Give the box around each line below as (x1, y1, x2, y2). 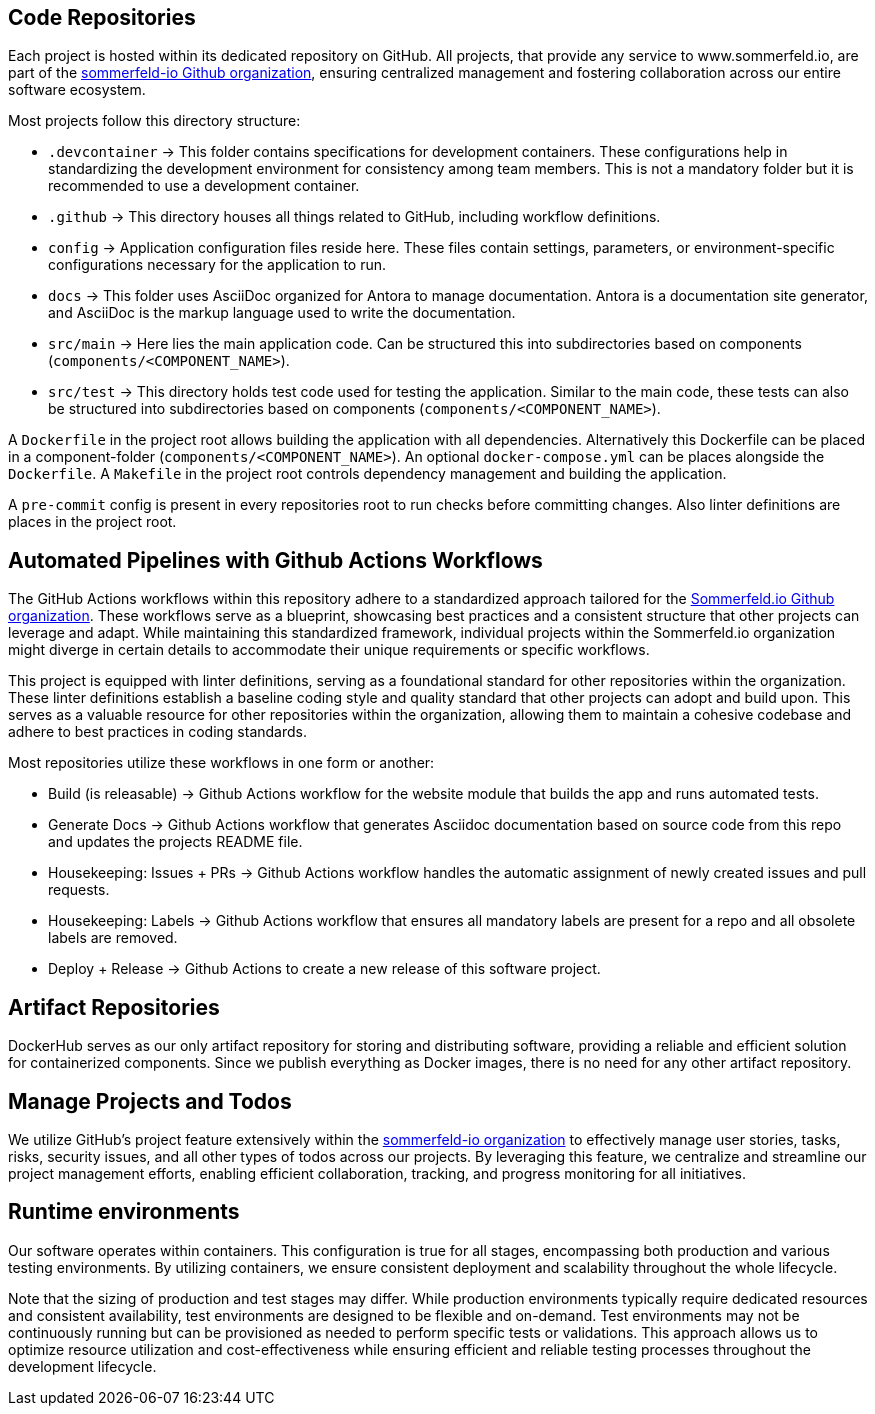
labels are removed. (48, 929, 178, 947)
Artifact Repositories (8, 994, 220, 1020)
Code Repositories (8, 5, 196, 30)
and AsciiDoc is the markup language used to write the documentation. (48, 304, 516, 322)
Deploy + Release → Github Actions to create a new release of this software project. (48, 960, 601, 978)
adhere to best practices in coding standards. (8, 723, 307, 741)
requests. (48, 881, 110, 899)
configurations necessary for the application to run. (48, 256, 387, 274)
